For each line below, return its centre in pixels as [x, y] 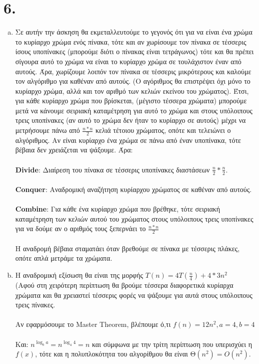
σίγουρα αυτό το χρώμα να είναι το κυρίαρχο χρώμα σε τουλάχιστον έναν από [128, 61]
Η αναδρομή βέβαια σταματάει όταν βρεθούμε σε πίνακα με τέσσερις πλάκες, [127, 248]
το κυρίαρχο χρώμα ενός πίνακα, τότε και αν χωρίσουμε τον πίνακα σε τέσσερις [131, 41]
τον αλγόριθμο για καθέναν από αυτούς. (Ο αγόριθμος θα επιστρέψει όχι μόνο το [133, 81]
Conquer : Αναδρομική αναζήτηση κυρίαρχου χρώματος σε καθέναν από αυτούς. [133, 189]
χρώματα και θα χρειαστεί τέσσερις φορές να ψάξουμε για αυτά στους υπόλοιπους [134, 295]
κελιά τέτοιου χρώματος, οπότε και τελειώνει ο [163, 130]
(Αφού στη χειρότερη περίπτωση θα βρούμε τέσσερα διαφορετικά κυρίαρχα [124, 285]
